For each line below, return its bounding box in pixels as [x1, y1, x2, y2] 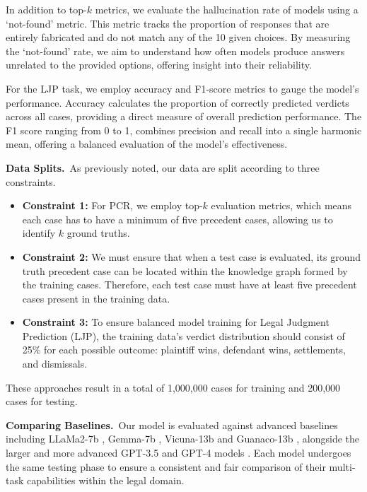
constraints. [6, 174, 56, 189]
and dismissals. [22, 356, 88, 371]
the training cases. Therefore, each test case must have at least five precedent [22, 277, 357, 292]
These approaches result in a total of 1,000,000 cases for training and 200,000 [6, 380, 341, 394]
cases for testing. [6, 394, 78, 409]
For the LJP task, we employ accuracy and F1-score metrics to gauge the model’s [6, 81, 359, 95]
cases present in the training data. [22, 291, 170, 305]
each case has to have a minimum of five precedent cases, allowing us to [22, 211, 333, 226]
